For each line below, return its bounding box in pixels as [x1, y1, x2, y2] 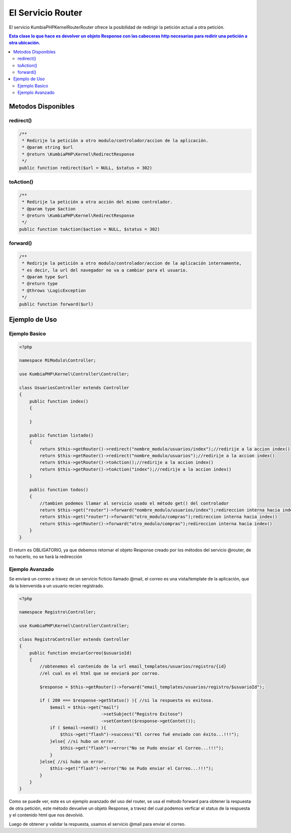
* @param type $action [22, 206, 76, 211]
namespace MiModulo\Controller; [19, 357, 97, 363]
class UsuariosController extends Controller [19, 385, 129, 391]
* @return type [22, 281, 58, 287]
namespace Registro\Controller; [19, 610, 97, 615]
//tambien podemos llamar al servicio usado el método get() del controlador [39, 500, 229, 506]
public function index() [29, 398, 89, 404]
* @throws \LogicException [22, 288, 86, 293]
